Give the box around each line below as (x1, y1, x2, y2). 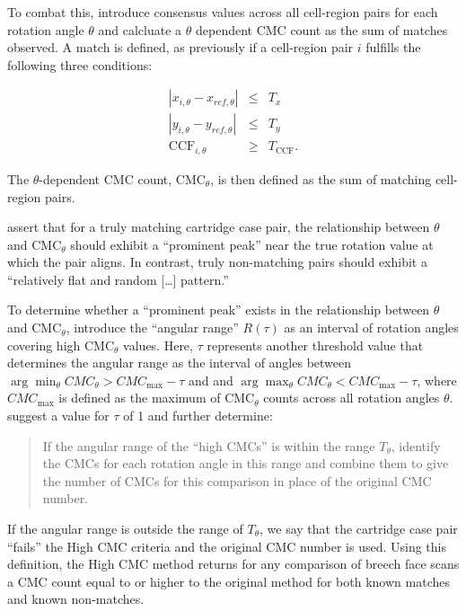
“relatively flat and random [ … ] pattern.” (7, 270, 229, 288)
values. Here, (123, 335, 193, 354)
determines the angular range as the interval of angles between (7, 353, 352, 372)
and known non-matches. (7, 589, 145, 608)
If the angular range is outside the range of (7, 519, 243, 538)
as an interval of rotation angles (284, 318, 459, 337)
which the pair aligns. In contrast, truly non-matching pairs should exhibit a (7, 252, 427, 271)
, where (417, 370, 457, 389)
